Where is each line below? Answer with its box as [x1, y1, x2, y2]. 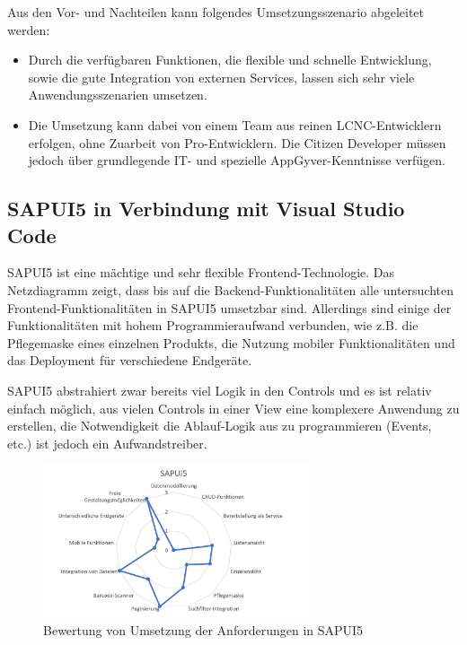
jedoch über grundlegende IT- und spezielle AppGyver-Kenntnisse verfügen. [28, 151, 445, 170]
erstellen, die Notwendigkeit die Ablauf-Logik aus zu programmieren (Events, [7, 416, 432, 435]
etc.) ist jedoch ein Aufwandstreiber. [7, 433, 207, 452]
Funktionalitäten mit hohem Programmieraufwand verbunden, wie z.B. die [7, 316, 419, 335]
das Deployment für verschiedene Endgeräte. [7, 351, 252, 370]
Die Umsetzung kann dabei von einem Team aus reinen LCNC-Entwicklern [28, 115, 442, 134]
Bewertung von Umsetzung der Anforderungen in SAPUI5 [43, 621, 364, 640]
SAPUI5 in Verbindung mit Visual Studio [7, 195, 405, 222]
